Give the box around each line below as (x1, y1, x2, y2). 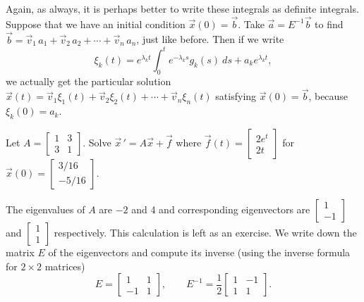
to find (315, 16, 344, 31)
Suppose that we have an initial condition (6, 16, 186, 31)
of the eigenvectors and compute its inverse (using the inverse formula (48, 244, 351, 259)
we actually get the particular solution (6, 73, 171, 88)
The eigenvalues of (6, 201, 85, 216)
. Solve (83, 134, 111, 149)
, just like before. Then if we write (136, 32, 284, 46)
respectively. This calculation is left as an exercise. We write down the (54, 225, 357, 239)
